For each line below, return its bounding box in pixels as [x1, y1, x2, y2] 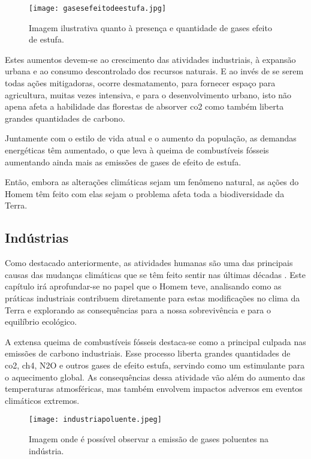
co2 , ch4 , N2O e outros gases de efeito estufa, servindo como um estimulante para [5, 358, 305, 371]
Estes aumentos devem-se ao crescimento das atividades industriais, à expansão [5, 53, 296, 65]
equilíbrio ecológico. [5, 315, 77, 328]
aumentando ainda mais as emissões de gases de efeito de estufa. [5, 155, 241, 168]
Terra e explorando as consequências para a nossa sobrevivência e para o [5, 303, 271, 316]
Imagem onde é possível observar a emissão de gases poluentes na [29, 432, 268, 445]
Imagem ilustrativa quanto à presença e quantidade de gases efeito [29, 21, 272, 34]
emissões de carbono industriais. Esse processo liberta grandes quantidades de [5, 347, 291, 360]
